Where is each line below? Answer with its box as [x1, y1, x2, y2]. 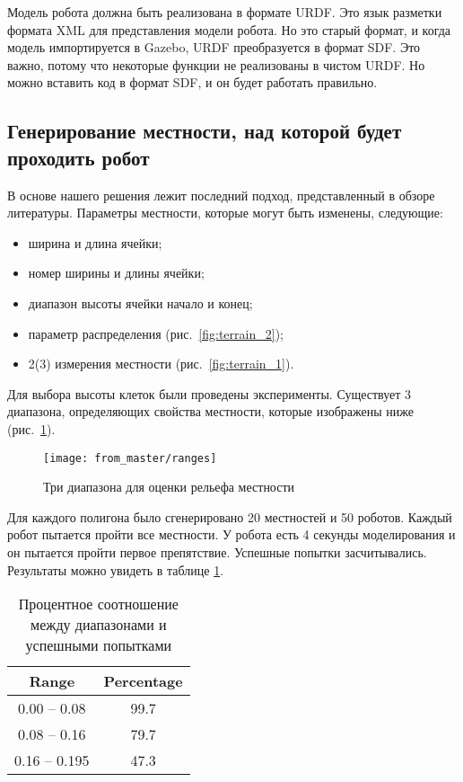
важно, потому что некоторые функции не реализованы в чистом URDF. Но [7, 55, 425, 74]
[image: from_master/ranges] [43, 451, 217, 465]
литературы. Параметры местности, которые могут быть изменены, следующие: [7, 203, 443, 222]
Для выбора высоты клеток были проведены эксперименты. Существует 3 [7, 384, 412, 403]
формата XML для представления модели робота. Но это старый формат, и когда [7, 20, 451, 39]
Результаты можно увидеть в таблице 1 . [7, 560, 224, 579]
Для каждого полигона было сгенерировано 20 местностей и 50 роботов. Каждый [7, 507, 452, 526]
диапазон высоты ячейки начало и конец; [28, 293, 253, 312]
